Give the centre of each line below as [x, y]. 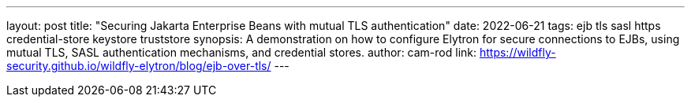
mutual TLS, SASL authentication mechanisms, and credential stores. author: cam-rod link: [242, 52]
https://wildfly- [517, 52]
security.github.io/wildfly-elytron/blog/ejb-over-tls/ [139, 66]
